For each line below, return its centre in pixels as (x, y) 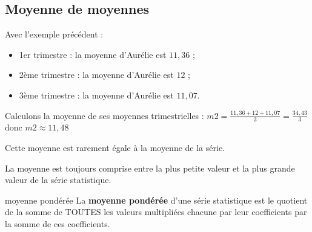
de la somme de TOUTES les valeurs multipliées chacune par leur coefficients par (156, 212)
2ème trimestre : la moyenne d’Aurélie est (96, 75)
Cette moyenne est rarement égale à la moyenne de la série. (115, 147)
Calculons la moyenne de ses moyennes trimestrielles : (105, 115)
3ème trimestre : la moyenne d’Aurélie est (96, 95)
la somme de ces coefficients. (58, 223)
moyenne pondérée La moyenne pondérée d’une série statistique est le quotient (156, 200)
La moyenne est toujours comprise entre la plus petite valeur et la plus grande (150, 168)
